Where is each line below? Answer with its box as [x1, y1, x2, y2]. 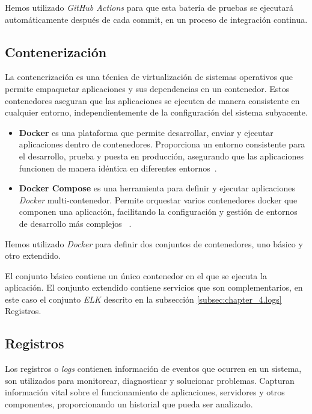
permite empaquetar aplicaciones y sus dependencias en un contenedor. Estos [5, 82, 290, 94]
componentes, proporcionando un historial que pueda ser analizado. [5, 398, 253, 410]
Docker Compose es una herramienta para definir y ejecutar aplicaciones [19, 182, 295, 194]
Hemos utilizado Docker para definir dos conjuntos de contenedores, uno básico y [5, 237, 303, 250]
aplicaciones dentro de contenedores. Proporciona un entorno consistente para [19, 138, 305, 150]
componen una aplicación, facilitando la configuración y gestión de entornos [19, 205, 298, 218]
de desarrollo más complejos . [19, 217, 132, 229]
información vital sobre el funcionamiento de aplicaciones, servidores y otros [5, 386, 285, 398]
